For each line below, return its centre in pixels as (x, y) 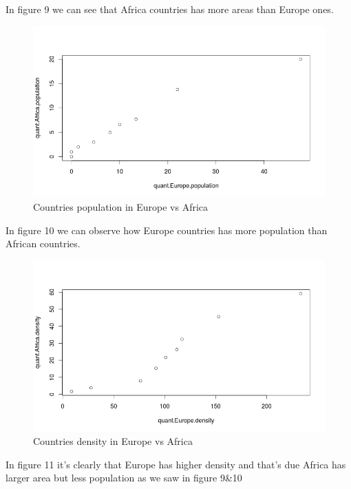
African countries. (43, 243)
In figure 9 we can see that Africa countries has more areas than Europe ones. (170, 9)
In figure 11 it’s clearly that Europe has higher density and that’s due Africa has (176, 464)
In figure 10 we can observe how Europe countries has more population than (167, 230)
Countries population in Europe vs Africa (121, 206)
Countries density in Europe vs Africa (113, 441)
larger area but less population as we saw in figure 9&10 (124, 478)
